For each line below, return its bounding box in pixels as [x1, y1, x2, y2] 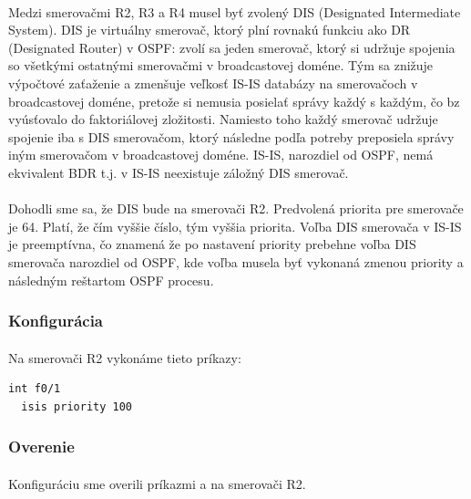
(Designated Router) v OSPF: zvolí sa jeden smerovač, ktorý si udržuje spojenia [8, 37, 456, 57]
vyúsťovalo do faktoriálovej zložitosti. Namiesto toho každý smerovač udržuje [8, 109, 438, 129]
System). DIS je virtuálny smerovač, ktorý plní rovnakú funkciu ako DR [8, 20, 411, 39]
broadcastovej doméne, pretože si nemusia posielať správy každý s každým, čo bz [8, 91, 460, 110]
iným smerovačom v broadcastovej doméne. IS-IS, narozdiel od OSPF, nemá [8, 145, 434, 164]
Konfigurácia [8, 309, 104, 332]
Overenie [8, 435, 75, 458]
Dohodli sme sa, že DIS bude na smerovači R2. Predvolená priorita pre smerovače [8, 199, 464, 218]
